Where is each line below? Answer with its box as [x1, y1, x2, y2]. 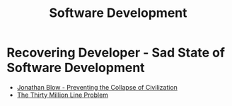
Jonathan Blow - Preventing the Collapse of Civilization [16, 83, 178, 91]
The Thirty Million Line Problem [16, 90, 109, 99]
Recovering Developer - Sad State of [6, 45, 226, 61]
